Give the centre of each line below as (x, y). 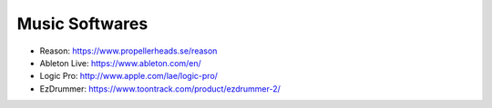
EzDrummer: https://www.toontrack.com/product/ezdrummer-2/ (160, 88)
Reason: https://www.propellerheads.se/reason (128, 51)
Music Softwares (82, 24)
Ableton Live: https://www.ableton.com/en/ (121, 63)
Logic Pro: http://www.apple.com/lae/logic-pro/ (129, 76)
